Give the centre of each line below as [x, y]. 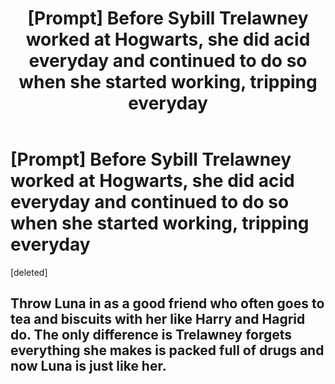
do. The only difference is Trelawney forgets [151, 335]
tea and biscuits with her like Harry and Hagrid [158, 319]
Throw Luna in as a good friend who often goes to [167, 303]
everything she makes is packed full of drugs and [167, 350]
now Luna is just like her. [88, 366]
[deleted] [29, 272]
